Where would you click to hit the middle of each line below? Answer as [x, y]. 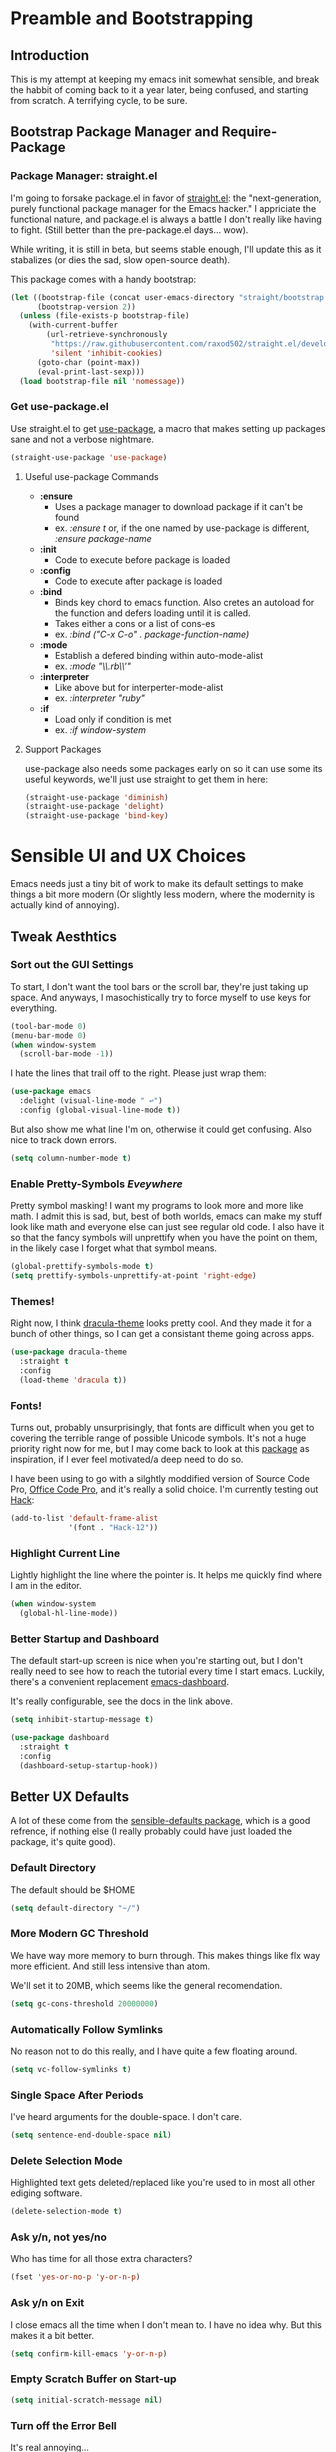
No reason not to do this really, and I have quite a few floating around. [154, 2051]
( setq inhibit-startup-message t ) [82, 1720]
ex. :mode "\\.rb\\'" [93, 666]
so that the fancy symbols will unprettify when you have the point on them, [164, 1238]
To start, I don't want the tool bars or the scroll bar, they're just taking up [159, 986]
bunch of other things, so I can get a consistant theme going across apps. [162, 1334]
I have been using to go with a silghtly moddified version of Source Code [160, 1478]
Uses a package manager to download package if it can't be [178, 506]
